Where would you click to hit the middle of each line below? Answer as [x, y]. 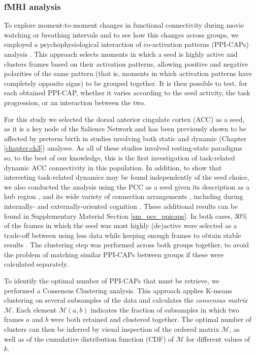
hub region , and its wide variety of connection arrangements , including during [124, 196]
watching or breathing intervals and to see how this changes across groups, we [122, 34]
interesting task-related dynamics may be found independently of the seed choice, [127, 177]
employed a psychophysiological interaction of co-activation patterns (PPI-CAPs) [127, 44]
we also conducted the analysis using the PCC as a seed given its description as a [127, 186]
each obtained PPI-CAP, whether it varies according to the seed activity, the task [127, 93]
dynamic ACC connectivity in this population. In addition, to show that [113, 167]
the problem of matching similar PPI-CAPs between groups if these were [114, 254]
